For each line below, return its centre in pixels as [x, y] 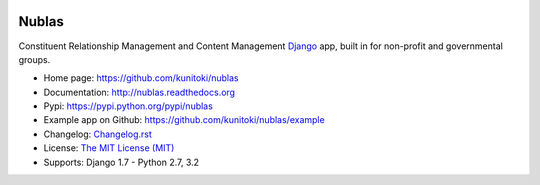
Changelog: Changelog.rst [97, 134]
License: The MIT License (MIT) [109, 148]
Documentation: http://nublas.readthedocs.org [139, 92]
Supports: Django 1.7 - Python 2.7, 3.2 [121, 162]
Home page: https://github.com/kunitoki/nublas [141, 78]
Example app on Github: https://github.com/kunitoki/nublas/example [184, 120]
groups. [34, 59]
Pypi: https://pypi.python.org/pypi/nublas [128, 106]
